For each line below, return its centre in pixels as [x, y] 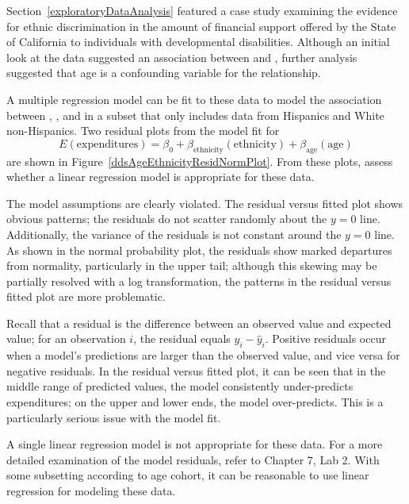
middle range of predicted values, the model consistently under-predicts [180, 386]
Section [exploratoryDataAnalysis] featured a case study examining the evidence [202, 10]
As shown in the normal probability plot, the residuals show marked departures [199, 250]
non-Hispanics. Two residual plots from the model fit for [143, 131]
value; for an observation [66, 339]
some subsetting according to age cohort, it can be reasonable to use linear [188, 475]
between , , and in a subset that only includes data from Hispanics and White [195, 115]
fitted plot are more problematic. [86, 296]
